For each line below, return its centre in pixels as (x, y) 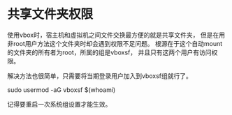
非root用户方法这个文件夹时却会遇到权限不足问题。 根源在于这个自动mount (115, 43)
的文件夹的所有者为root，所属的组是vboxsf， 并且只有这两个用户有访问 (109, 52)
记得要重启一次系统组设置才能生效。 (59, 104)
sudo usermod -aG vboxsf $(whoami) (61, 90)
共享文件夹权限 (50, 14)
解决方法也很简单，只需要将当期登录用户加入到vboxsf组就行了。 (100, 76)
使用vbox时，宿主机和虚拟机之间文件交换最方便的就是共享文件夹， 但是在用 (116, 35)
